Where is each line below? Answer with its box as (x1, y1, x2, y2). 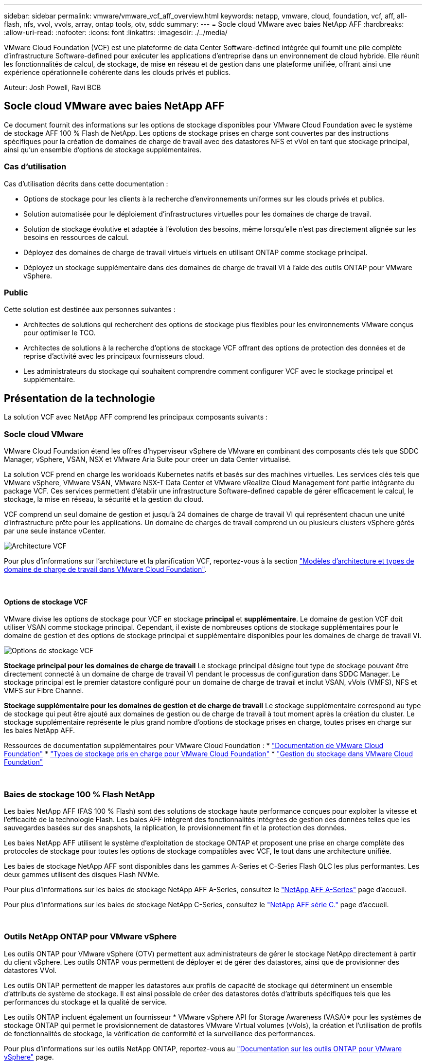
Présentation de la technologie (4, 392, 155, 404)
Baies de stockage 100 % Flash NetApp (4, 789, 155, 799)
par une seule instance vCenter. (4, 526, 106, 535)
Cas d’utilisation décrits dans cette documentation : (4, 179, 168, 188)
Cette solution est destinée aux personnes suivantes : (4, 305, 176, 314)
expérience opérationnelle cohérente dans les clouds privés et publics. (4, 68, 231, 76)
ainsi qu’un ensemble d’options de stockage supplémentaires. (4, 145, 202, 154)
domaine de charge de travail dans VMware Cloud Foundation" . (4, 565, 207, 573)
